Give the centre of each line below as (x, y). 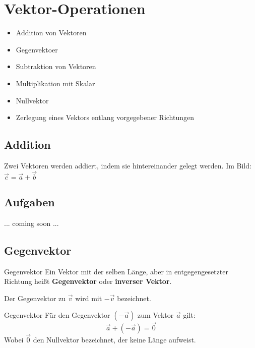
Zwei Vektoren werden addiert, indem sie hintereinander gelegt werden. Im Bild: (128, 165)
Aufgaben (29, 202)
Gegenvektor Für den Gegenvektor (57, 315)
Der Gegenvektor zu (35, 298)
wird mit (89, 298)
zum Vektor (156, 315)
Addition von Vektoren (51, 33)
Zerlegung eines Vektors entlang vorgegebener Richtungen (105, 117)
